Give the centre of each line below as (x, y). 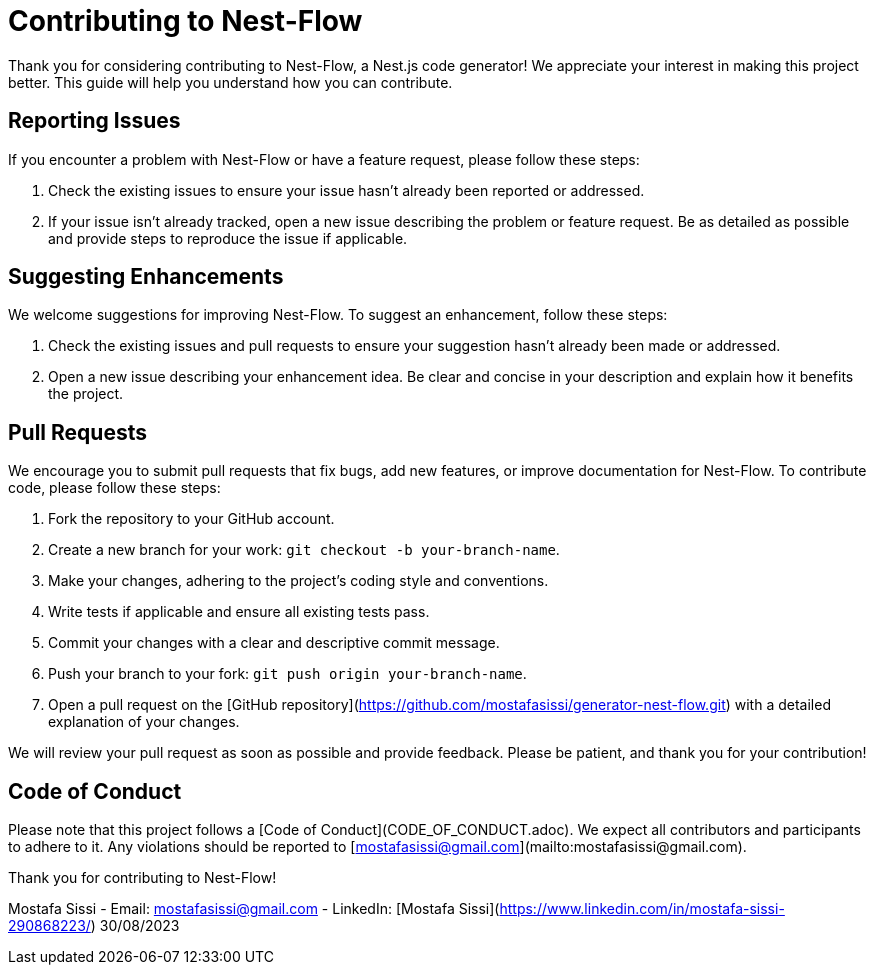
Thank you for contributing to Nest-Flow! (142, 878)
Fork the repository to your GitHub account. (191, 519)
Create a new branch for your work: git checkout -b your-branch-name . (304, 550)
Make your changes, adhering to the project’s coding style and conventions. (298, 581)
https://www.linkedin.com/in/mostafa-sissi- (642, 909)
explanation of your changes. (144, 722)
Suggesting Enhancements (146, 277)
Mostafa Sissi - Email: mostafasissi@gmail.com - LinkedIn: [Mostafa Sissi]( (254, 909)
